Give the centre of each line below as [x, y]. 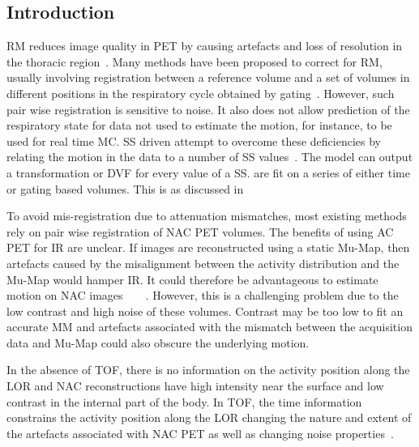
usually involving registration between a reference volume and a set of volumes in [208, 77]
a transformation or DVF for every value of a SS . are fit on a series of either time [208, 172]
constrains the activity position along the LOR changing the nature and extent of [209, 417]
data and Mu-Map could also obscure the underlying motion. [158, 342]
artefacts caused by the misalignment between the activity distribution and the [203, 263]
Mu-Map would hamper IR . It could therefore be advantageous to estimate [192, 279]
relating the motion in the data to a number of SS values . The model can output [210, 157]
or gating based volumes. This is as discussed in [125, 188]
